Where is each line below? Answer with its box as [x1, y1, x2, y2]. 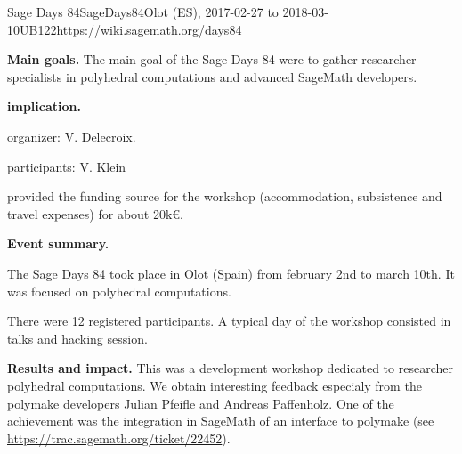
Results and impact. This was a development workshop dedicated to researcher [7, 359, 453, 377]
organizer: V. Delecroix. [7, 126, 136, 145]
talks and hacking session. [7, 328, 148, 347]
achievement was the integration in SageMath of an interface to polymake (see [7, 411, 434, 430]
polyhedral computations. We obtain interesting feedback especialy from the [7, 376, 422, 394]
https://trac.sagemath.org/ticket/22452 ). [7, 428, 231, 447]
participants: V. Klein [7, 157, 126, 175]
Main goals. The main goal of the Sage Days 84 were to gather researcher [7, 50, 417, 69]
